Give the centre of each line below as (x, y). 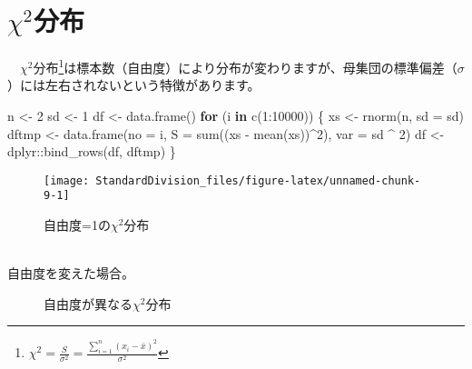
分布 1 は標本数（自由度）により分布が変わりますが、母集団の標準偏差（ (245, 66)
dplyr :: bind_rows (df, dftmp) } (92, 151)
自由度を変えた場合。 (71, 273)
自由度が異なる (88, 303)
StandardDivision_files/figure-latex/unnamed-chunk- (258, 180)
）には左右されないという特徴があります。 (134, 85)
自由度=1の (77, 225)
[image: (67, 180)
